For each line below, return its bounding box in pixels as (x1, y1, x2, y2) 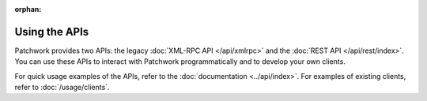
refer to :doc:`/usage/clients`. (14, 83, 110, 92)
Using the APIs (14, 24, 89, 39)
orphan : (14, 5, 42, 13)
